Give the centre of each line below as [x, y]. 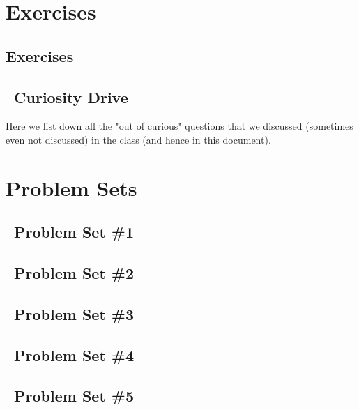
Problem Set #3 [74, 313]
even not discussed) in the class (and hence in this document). [138, 139]
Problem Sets [71, 187]
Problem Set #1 [74, 232]
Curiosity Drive [71, 97]
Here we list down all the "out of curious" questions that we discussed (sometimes [179, 126]
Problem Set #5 [74, 396]
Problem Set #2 [74, 273]
